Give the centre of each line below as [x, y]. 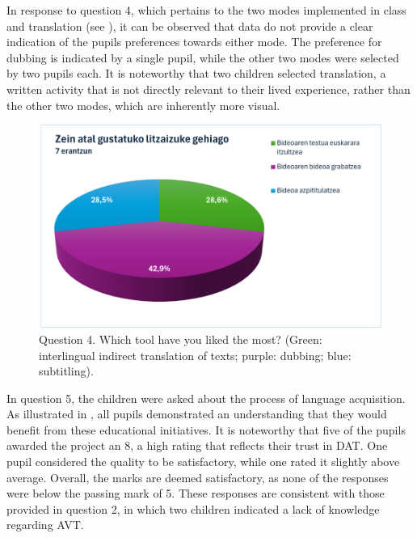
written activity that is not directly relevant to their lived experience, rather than [208, 89]
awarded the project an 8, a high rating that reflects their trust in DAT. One [197, 445]
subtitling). [66, 371]
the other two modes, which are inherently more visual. [143, 105]
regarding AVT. [45, 525]
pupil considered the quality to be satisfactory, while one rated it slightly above [203, 462]
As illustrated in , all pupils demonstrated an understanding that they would [197, 414]
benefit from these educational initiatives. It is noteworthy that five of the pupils [206, 429]
